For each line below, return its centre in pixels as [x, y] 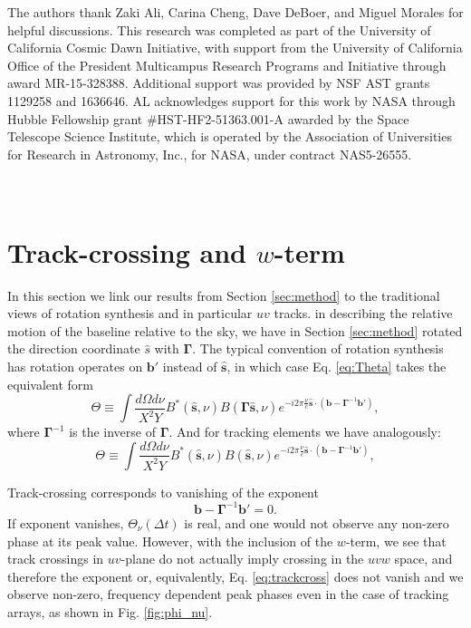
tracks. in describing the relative [363, 313]
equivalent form [50, 384]
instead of [190, 367]
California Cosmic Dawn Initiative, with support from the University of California [235, 48]
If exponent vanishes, [66, 522]
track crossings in [56, 559]
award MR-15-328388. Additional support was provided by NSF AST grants [219, 83]
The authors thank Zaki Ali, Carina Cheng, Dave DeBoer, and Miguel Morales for [235, 12]
